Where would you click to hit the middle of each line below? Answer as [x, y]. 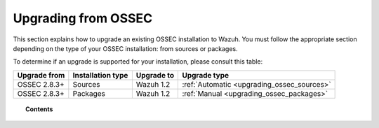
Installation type [100, 75]
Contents [39, 109]
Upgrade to [155, 75]
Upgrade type [206, 75]
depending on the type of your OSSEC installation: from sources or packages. [125, 48]
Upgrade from [41, 75]
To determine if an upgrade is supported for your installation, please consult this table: [138, 62]
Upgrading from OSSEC [83, 18]
